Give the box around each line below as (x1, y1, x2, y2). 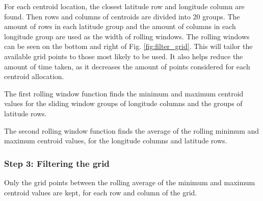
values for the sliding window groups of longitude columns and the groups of (4, 98, 243, 109)
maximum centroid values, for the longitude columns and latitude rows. (4, 135, 227, 146)
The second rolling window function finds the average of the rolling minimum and (4, 125, 259, 136)
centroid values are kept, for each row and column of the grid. (4, 187, 197, 197)
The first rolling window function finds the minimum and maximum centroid (4, 88, 244, 98)
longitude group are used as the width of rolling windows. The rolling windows (4, 31, 250, 41)
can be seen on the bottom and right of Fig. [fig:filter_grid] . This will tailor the (4, 41, 253, 52)
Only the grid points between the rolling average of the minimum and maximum (4, 177, 255, 187)
